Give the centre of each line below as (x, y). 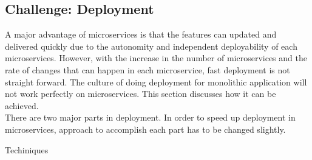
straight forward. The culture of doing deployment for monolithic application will (156, 82)
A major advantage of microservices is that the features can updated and (141, 34)
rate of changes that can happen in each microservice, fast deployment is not (148, 69)
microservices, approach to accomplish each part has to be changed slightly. (145, 129)
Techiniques (27, 149)
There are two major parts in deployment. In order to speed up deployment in (150, 117)
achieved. (22, 105)
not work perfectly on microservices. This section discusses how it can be (141, 94)
